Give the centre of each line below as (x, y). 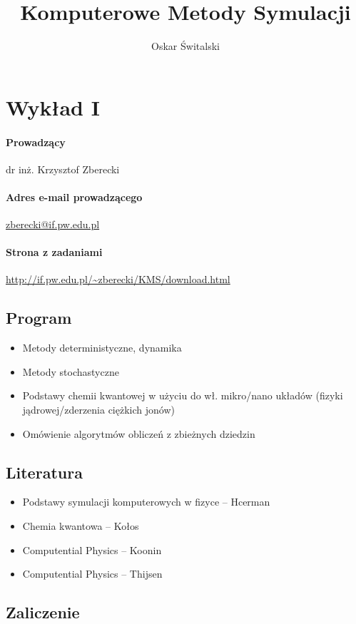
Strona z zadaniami (54, 252)
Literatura (44, 472)
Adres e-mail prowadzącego (74, 196)
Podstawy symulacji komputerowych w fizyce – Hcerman (146, 502)
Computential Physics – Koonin (92, 549)
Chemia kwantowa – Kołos (81, 526)
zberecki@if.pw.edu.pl (53, 224)
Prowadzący (36, 142)
